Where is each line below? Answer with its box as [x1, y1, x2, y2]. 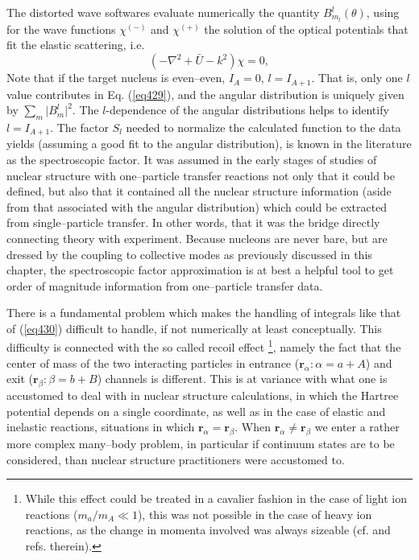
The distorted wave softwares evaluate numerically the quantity [6, 4, 320, 20]
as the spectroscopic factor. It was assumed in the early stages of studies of [6, 150, 377, 167]
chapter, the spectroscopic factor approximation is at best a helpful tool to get [6, 261, 394, 278]
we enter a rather [314, 418, 400, 435]
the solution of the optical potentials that [204, 20, 409, 37]
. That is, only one [311, 69, 403, 86]
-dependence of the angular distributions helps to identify [106, 101, 389, 118]
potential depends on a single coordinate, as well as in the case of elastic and [6, 402, 386, 419]
